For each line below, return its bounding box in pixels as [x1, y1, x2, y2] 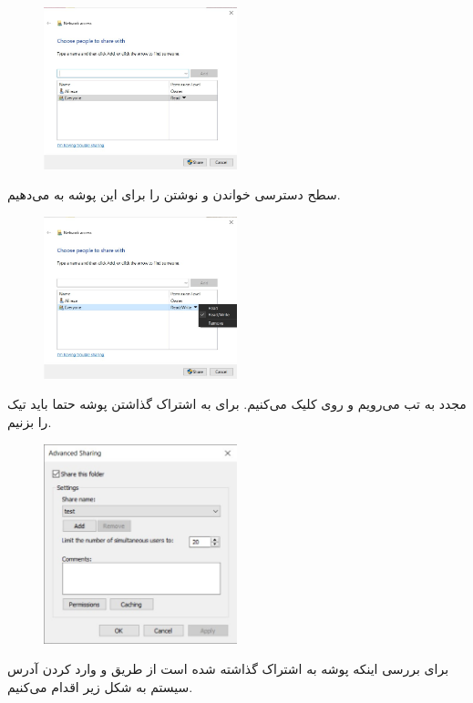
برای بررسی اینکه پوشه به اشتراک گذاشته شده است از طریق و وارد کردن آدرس [7, 659, 449, 678]
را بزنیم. [7, 413, 52, 431]
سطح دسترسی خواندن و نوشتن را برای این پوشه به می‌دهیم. [7, 185, 341, 204]
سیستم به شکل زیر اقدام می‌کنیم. [7, 678, 193, 696]
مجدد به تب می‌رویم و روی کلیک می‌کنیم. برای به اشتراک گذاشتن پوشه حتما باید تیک [7, 394, 467, 413]
